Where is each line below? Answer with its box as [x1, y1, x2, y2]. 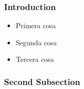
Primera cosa [15, 20, 56, 31]
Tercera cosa [15, 54, 54, 64]
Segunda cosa [15, 37, 57, 47]
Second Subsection [4, 75, 80, 87]
